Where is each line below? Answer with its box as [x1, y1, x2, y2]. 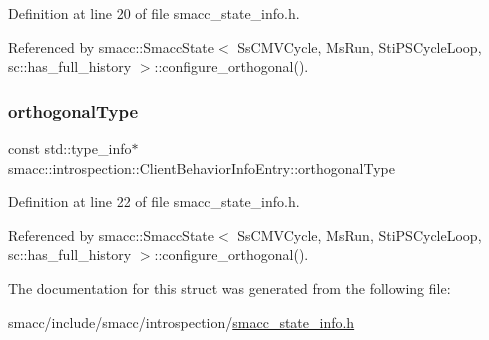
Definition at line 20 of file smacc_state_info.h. [8, 3, 300, 23]
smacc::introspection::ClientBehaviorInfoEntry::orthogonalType [8, 157, 395, 178]
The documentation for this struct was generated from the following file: [8, 277, 451, 298]
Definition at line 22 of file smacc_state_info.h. [8, 191, 300, 212]
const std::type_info [8, 138, 132, 158]
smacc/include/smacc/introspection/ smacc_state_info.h [8, 311, 355, 332]
